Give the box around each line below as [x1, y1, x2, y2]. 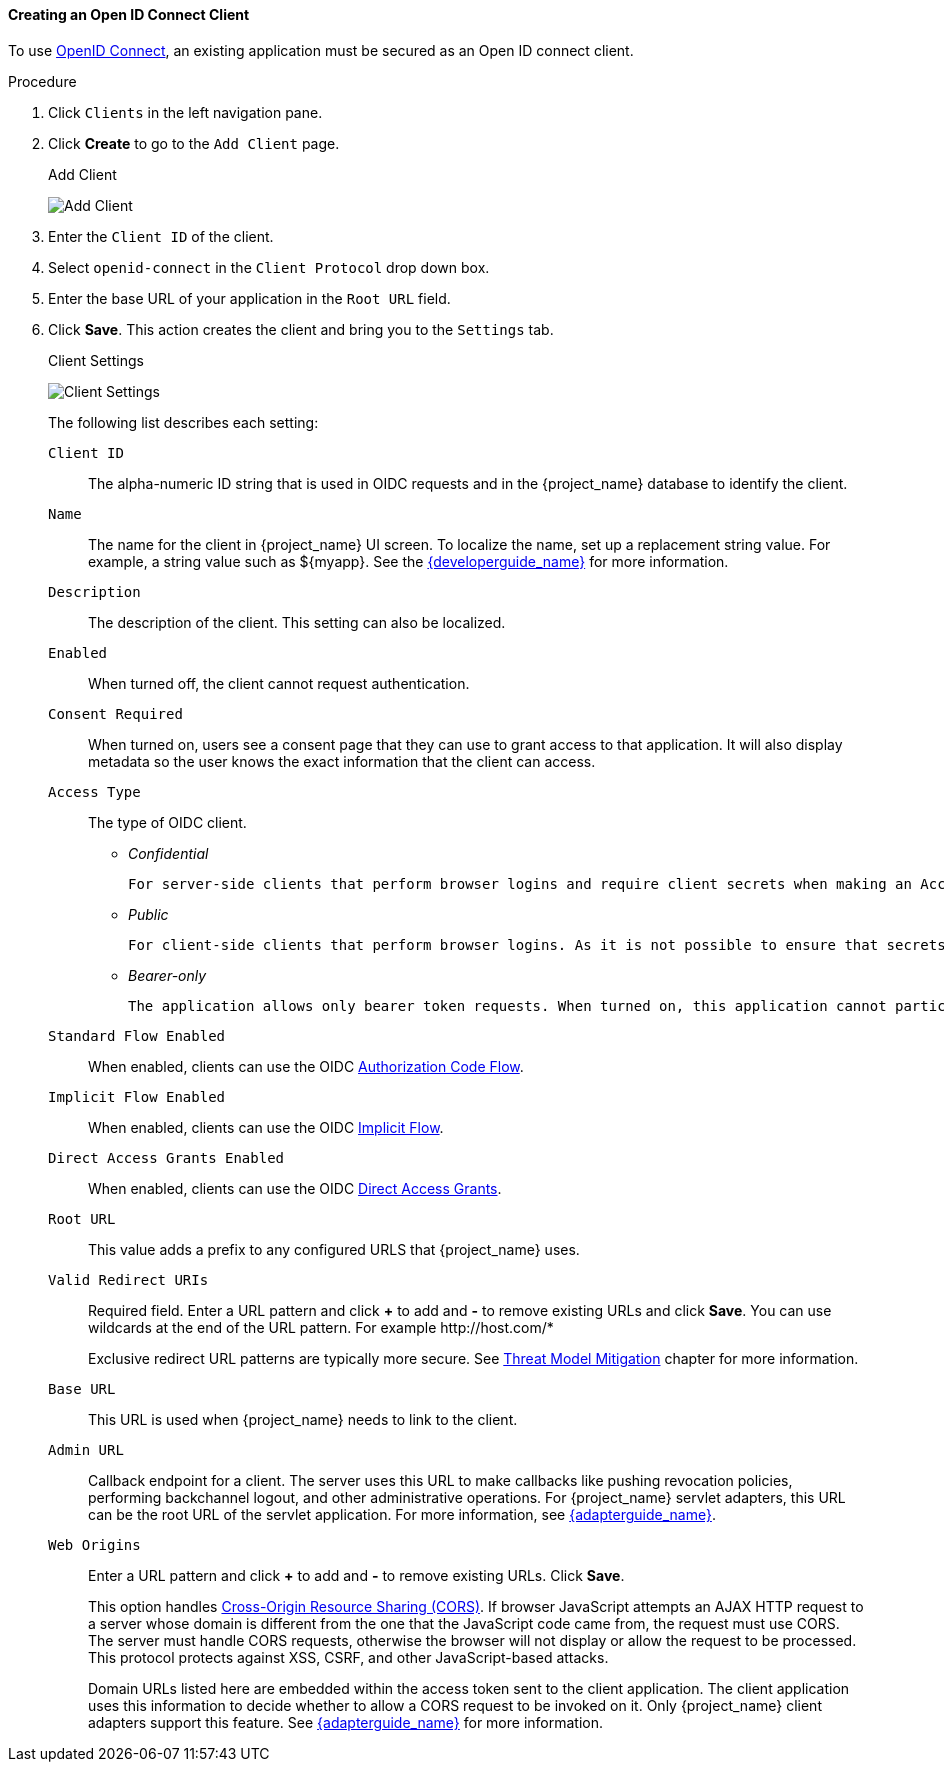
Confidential [128, 844, 209, 862]
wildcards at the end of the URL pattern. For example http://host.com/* [88, 1318, 554, 1336]
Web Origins [48, 1536, 141, 1553]
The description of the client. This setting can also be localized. [88, 613, 506, 631]
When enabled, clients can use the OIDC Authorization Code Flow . [88, 1057, 524, 1075]
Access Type [48, 783, 141, 800]
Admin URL [48, 1441, 124, 1458]
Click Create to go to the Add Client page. [48, 134, 340, 152]
